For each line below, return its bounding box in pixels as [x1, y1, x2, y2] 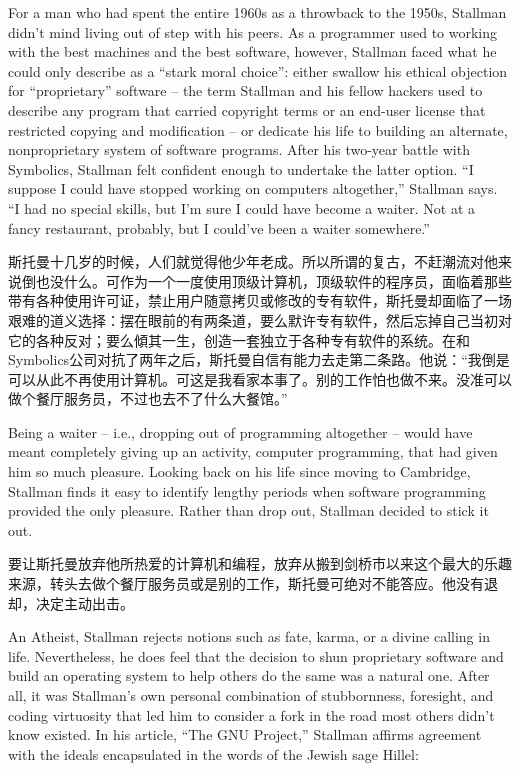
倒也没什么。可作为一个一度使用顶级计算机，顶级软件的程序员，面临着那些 [21, 270, 512, 291]
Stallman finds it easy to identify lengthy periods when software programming [8, 480, 486, 501]
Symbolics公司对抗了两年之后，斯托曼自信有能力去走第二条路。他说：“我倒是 [8, 349, 510, 370]
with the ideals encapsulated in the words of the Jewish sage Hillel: [8, 743, 419, 764]
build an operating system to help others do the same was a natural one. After [8, 665, 490, 686]
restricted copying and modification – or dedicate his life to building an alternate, [8, 119, 508, 140]
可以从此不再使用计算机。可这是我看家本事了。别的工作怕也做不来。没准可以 [8, 368, 512, 389]
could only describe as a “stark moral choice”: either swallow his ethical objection [8, 60, 508, 81]
